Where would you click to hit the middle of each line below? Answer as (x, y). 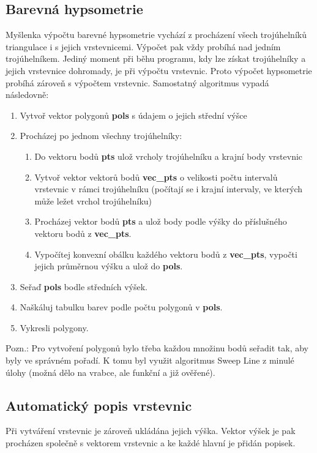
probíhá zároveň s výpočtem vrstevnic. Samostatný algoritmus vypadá (137, 82)
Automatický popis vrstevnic (99, 405)
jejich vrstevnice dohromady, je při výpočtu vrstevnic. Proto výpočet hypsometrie (159, 70)
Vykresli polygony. (54, 327)
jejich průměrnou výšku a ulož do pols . (109, 266)
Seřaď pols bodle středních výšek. (84, 286)
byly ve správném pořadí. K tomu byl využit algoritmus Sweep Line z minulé (150, 360)
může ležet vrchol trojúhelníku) (93, 200)
